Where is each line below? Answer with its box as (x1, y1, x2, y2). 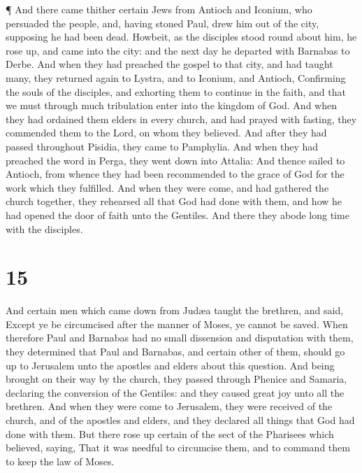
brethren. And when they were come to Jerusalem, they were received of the (6, 399, 333, 414)
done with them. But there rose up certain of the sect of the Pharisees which (6, 426, 334, 441)
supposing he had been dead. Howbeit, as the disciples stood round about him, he (6, 29, 357, 44)
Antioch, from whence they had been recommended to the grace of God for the (6, 167, 345, 181)
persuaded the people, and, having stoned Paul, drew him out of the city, (6, 15, 319, 30)
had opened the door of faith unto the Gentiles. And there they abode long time (6, 207, 349, 222)
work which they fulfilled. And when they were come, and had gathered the (6, 180, 329, 195)
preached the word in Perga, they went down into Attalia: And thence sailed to (6, 153, 345, 167)
